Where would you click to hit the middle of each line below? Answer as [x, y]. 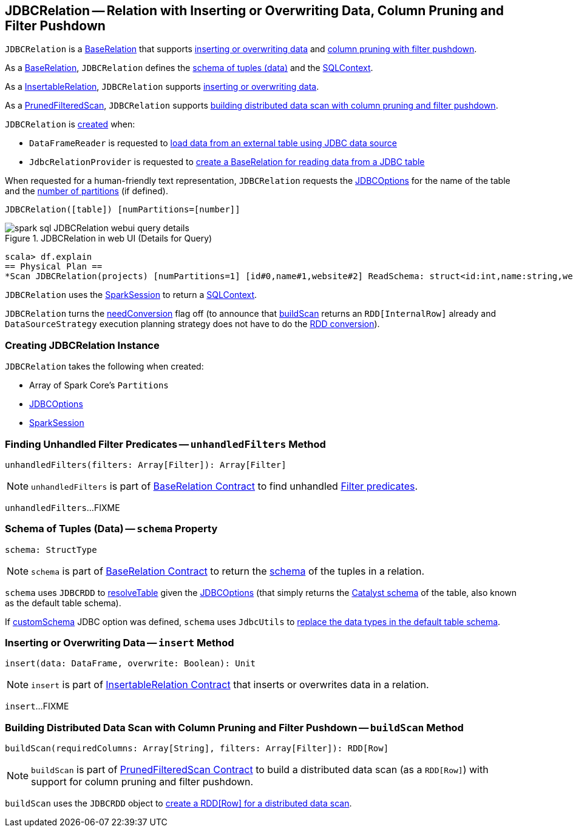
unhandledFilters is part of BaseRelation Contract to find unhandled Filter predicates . [225, 486]
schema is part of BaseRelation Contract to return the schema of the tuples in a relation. [228, 571]
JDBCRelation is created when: [70, 124]
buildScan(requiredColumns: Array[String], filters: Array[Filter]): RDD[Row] [197, 749]
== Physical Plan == [54, 267]
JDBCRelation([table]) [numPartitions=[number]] [123, 210]
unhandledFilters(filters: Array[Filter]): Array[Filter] [146, 465]
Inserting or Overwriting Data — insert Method [120, 643]
